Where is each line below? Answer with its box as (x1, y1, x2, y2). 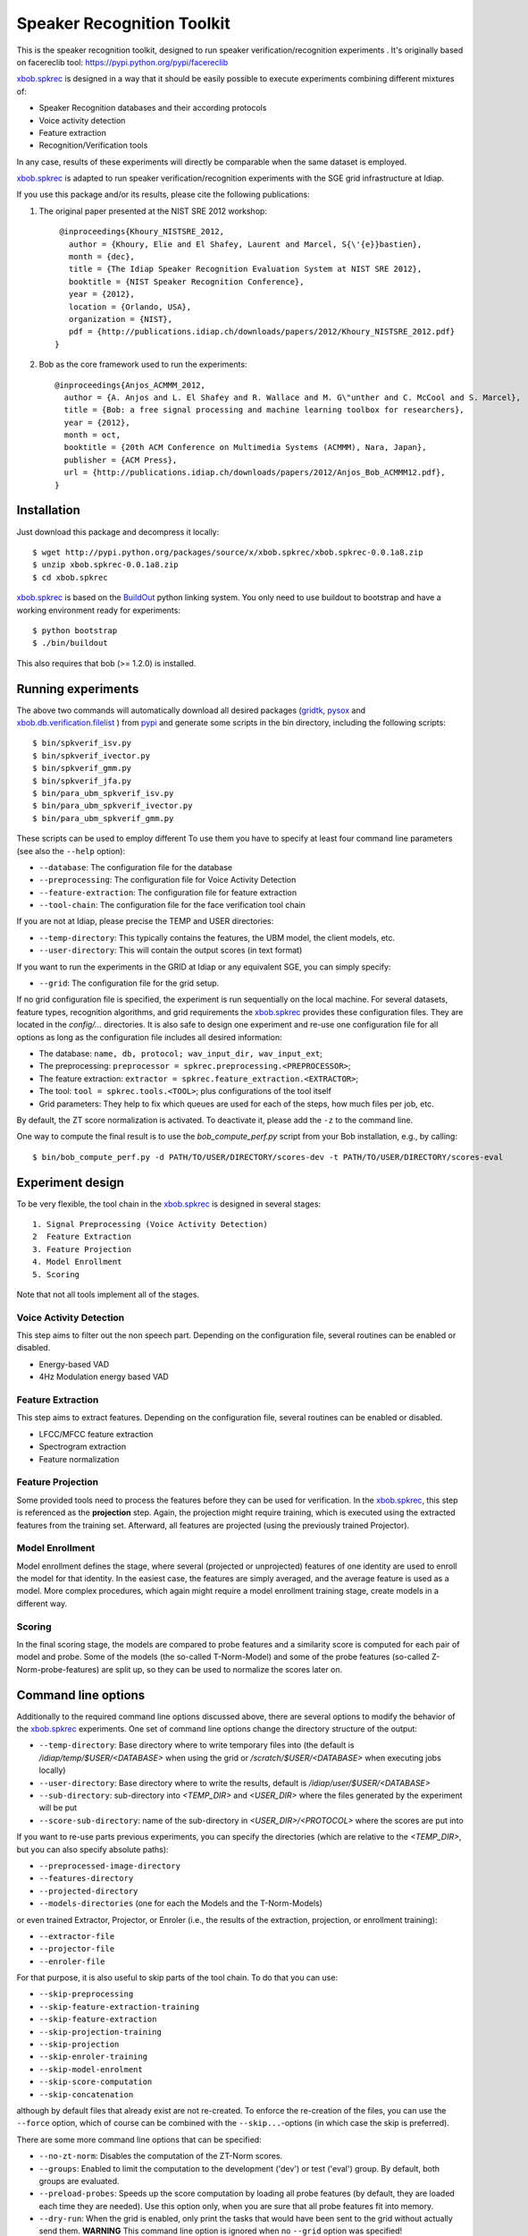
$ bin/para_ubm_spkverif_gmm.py (32, 813, 174, 823)
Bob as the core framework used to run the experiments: (38, 359, 247, 370)
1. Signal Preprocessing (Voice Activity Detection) (32, 1219, 268, 1229)
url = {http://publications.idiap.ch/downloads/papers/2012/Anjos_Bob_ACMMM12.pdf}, (63, 468, 446, 478)
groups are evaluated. (38, 2175, 120, 2186)
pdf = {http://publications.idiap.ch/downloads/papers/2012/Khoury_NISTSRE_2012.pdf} (68, 326, 456, 337)
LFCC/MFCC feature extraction (38, 1428, 154, 1439)
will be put (38, 1802, 78, 1813)
